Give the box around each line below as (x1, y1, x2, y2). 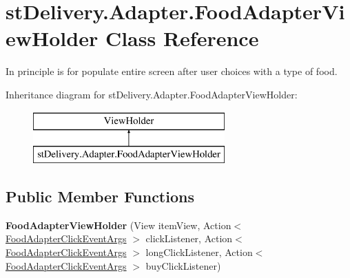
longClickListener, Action (145, 245, 253, 259)
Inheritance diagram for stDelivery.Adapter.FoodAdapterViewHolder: (6, 87, 298, 101)
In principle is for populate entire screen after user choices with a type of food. (6, 64, 338, 78)
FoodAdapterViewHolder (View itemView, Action (6, 217, 231, 232)
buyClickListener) (145, 258, 221, 272)
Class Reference (105, 24, 259, 52)
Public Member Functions (6, 186, 194, 207)
